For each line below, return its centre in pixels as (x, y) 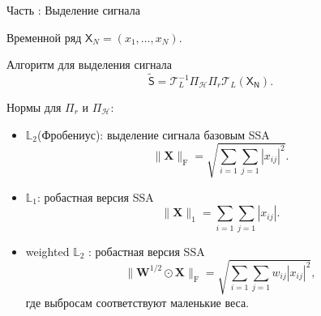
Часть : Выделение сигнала (73, 10)
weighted (47, 251)
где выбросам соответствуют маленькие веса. (137, 302)
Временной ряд (44, 37)
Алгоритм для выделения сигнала (89, 64)
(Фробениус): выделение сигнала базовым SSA (154, 134)
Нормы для (34, 107)
